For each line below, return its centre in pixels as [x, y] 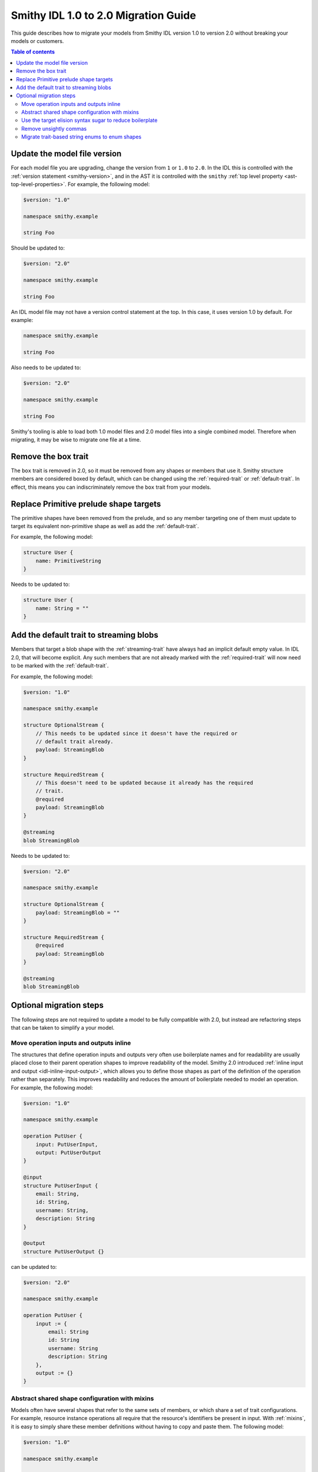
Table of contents [33, 52]
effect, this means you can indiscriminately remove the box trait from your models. [111, 487]
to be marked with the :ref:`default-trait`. [60, 666]
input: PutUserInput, [67, 1144]
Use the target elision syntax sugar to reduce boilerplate [90, 120]
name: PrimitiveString [68, 561]
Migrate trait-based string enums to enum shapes [81, 137]
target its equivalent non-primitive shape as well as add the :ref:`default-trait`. [105, 526]
